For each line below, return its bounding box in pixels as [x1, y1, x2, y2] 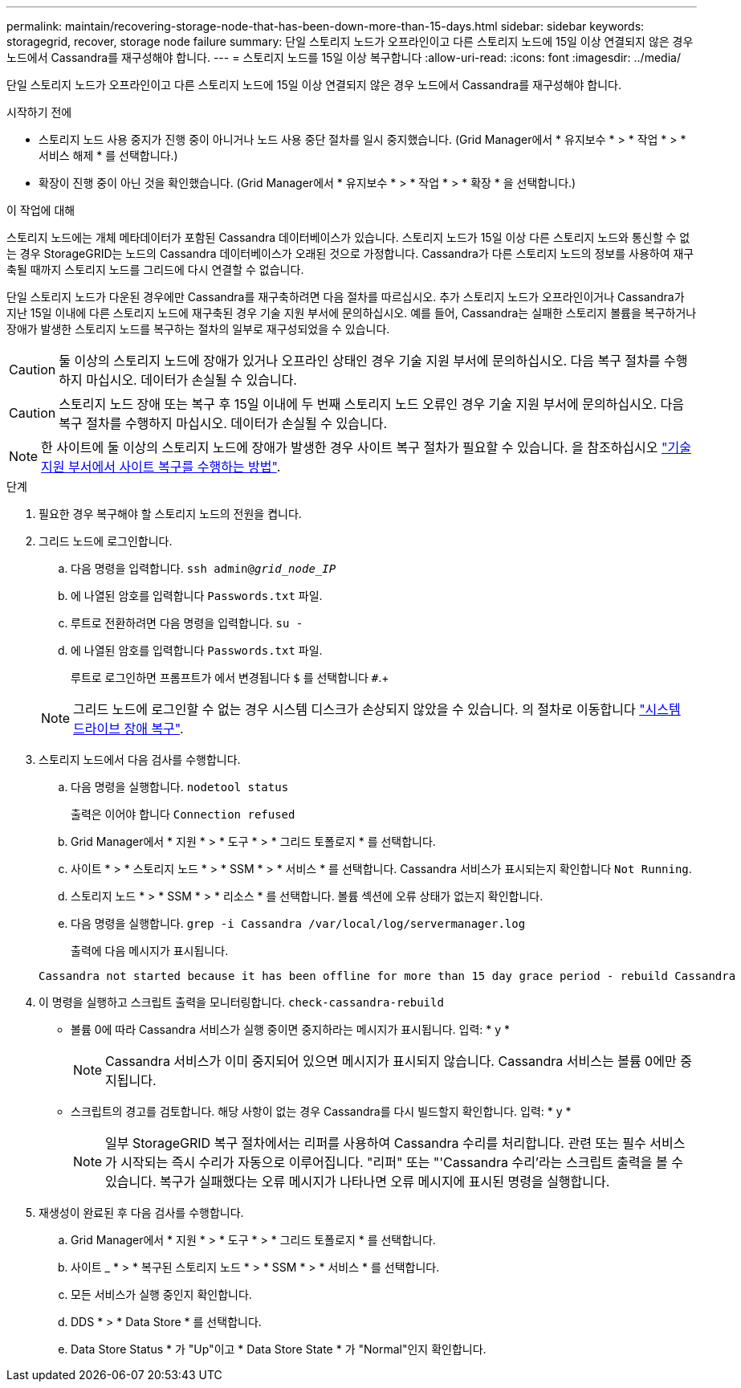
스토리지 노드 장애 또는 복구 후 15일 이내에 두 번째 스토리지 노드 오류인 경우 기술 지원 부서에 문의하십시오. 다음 [59, 396, 685, 412]
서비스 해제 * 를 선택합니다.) [39, 149, 178, 162]
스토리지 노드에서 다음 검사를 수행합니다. [39, 753, 241, 766]
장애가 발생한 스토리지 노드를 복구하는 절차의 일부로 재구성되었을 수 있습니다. [6, 322, 390, 336]
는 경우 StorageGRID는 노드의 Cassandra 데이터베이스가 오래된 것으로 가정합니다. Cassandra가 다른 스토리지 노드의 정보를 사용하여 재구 [6, 247, 694, 260]
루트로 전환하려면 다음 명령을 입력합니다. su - [71, 616, 303, 630]
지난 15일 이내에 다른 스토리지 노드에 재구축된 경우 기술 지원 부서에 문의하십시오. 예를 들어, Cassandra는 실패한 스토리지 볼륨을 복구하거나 [6, 306, 697, 320]
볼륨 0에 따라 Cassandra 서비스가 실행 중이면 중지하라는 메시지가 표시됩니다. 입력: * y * [71, 1023, 511, 1036]
